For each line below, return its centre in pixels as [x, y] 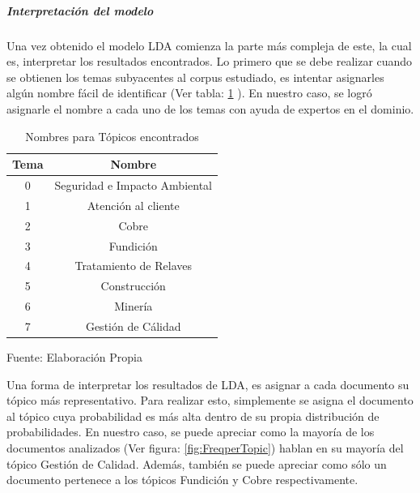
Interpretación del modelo [80, 10]
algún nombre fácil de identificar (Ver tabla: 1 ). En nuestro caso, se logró [189, 93]
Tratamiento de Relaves [134, 266]
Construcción [133, 286]
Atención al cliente [133, 205]
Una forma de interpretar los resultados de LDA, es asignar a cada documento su [208, 384]
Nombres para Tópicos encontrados [112, 136]
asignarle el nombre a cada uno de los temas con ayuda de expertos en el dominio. [210, 108]
